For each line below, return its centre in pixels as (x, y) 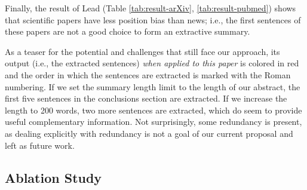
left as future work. (40, 145)
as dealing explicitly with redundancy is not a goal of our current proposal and (149, 133)
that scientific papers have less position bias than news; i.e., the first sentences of (153, 19)
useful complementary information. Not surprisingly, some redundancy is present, (153, 122)
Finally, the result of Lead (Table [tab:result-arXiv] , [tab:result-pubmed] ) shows (151, 8)
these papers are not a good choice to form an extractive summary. (128, 31)
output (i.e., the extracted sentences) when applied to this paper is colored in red (152, 63)
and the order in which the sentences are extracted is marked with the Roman (148, 74)
